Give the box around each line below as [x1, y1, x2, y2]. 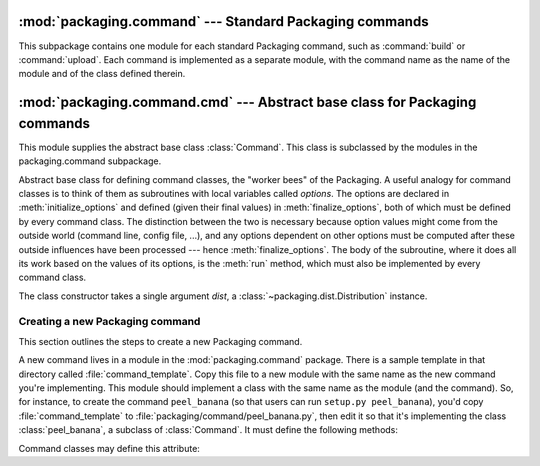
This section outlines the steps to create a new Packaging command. [18, 335, 303, 347]
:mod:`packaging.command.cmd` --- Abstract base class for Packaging [18, 94, 477, 111]
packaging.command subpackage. [18, 155, 162, 167]
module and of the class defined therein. [18, 68, 186, 80]
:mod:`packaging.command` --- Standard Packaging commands [18, 13, 429, 30]
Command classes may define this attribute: [18, 442, 200, 454]
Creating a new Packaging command [18, 315, 201, 329]
